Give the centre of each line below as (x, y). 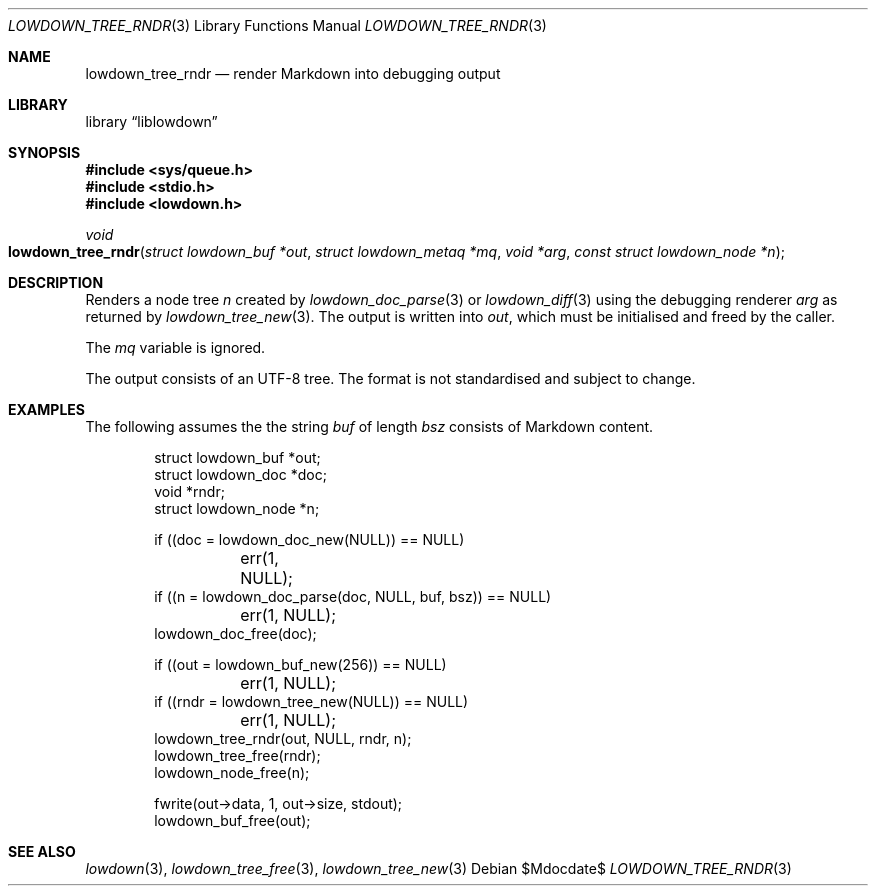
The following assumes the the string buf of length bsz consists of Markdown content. (369, 426)
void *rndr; (189, 491)
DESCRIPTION (56, 282)
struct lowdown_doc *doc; (240, 474)
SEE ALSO (42, 851)
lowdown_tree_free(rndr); (237, 755)
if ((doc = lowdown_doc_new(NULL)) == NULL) (309, 539)
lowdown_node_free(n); (232, 772)
